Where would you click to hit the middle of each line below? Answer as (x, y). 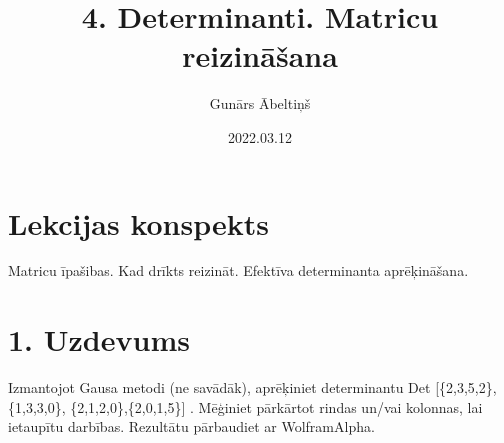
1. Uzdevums (99, 339)
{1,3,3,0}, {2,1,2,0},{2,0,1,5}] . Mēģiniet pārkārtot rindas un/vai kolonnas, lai (245, 406)
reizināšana (260, 55)
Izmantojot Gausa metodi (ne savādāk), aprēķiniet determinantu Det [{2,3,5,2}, (252, 387)
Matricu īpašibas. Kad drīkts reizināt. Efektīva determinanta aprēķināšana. (238, 270)
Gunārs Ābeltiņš (260, 103)
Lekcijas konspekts (138, 222)
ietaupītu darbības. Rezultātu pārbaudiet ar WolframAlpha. (191, 426)
